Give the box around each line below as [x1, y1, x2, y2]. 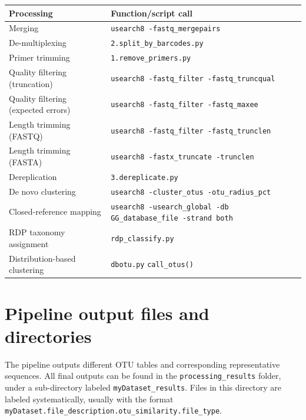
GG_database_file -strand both [111, 214, 233, 223]
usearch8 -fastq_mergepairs [111, 25, 221, 34]
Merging [9, 22, 39, 34]
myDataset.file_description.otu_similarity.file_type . [5, 404, 222, 416]
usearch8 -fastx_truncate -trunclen [111, 153, 254, 162]
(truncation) [9, 77, 53, 89]
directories [5, 324, 92, 348]
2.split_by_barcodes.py [111, 39, 204, 48]
